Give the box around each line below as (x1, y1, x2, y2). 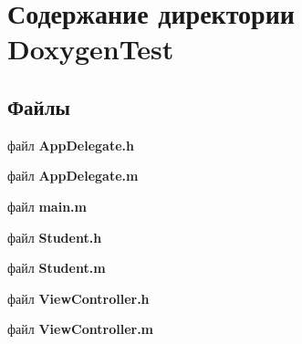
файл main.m (7, 196, 87, 215)
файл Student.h (7, 227, 102, 246)
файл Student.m (7, 258, 106, 277)
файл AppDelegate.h (7, 135, 134, 154)
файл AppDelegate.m (7, 166, 139, 185)
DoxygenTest (7, 30, 174, 68)
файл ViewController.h (7, 288, 150, 308)
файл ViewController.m (7, 319, 154, 339)
